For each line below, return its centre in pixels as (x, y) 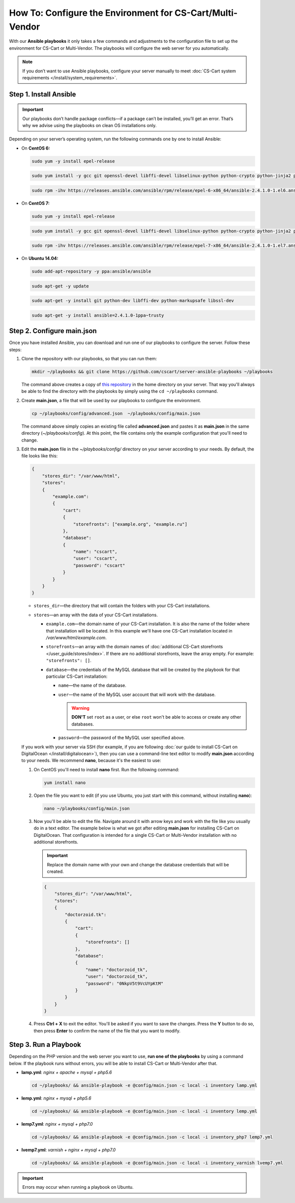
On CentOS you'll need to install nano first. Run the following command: (106, 769)
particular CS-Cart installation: (77, 676)
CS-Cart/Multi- (206, 13)
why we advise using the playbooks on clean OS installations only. (89, 126)
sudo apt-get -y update (60, 286)
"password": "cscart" (99, 565)
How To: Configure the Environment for (91, 13)
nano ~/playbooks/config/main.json (87, 808)
